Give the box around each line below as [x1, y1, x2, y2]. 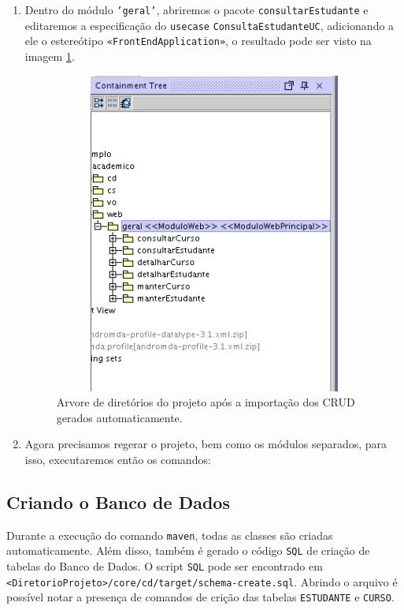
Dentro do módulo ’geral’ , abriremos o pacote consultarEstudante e [24, 2, 369, 17]
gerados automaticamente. [56, 409, 183, 425]
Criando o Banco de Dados [6, 489, 230, 514]
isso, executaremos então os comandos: [24, 451, 211, 467]
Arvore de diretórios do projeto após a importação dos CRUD [56, 394, 355, 410]
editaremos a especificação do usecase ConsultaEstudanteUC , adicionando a [24, 17, 395, 33]
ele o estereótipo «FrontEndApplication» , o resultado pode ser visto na [24, 32, 372, 49]
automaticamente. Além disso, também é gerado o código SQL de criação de [6, 542, 370, 559]
